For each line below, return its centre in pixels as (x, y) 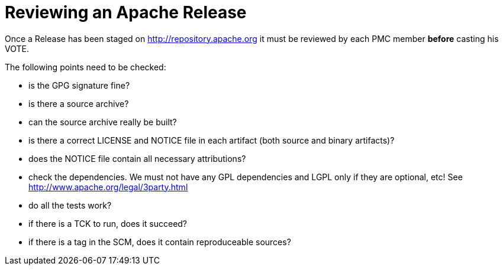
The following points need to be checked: (86, 67)
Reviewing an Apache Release (126, 12)
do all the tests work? (70, 205)
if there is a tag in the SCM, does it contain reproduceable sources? (160, 242)
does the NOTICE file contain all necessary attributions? (137, 158)
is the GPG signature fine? (79, 85)
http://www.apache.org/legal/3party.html (108, 187)
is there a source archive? (79, 103)
